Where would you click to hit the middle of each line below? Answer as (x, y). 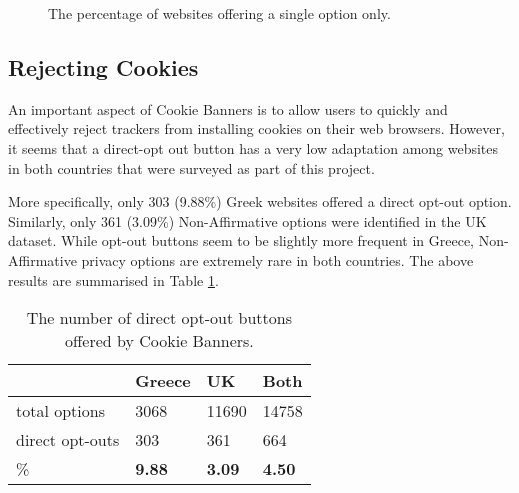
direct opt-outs (68, 440)
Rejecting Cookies (103, 66)
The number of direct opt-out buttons (159, 318)
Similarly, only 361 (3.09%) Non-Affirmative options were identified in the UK (247, 220)
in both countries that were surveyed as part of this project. (191, 167)
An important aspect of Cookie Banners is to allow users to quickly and (228, 108)
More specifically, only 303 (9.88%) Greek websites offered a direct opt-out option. (260, 201)
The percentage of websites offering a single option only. (219, 13)
